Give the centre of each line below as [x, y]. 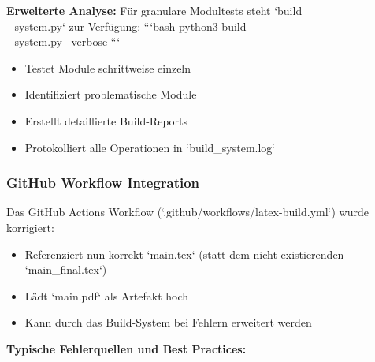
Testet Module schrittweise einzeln [108, 67]
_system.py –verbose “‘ [63, 41]
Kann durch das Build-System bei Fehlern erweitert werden [168, 322]
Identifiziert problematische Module [111, 94]
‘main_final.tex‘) [66, 269]
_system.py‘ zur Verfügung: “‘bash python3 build [126, 26]
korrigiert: [30, 227]
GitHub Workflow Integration [103, 183]
